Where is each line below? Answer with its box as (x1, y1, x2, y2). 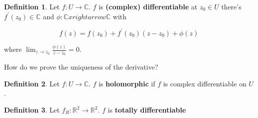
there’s (221, 1, 242, 11)
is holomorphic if (98, 78, 155, 88)
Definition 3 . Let (4, 105, 60, 115)
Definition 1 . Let (4, 1, 60, 11)
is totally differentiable (108, 105, 186, 115)
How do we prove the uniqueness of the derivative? (4, 62, 158, 72)
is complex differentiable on (163, 78, 247, 88)
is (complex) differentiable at (98, 1, 197, 11)
